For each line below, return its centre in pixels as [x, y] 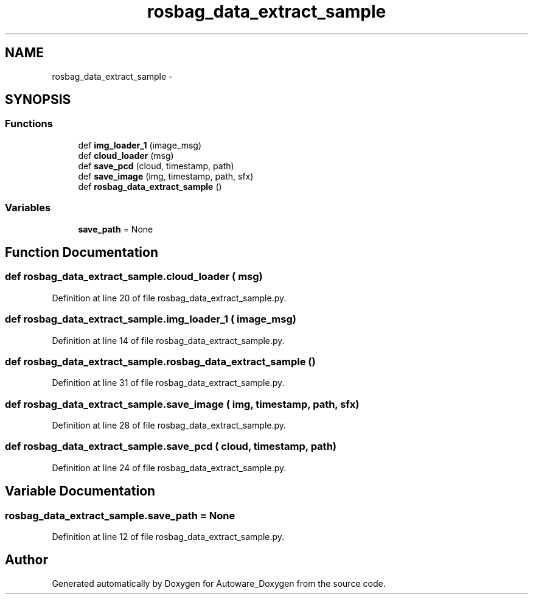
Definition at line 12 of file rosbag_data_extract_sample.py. [168, 537]
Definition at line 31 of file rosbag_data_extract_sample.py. [168, 383]
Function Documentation [82, 252]
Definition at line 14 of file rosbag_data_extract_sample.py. [168, 340]
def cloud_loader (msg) [126, 155]
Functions [29, 124]
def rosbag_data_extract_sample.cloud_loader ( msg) [134, 277]
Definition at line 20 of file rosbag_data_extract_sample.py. [169, 298]
